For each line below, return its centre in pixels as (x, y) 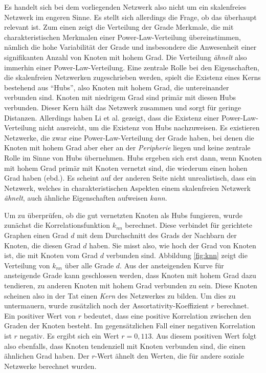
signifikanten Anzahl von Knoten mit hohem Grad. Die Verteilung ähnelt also (126, 57)
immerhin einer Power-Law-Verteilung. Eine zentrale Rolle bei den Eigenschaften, (132, 67)
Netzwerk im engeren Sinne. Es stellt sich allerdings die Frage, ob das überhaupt (130, 17)
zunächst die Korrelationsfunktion (57, 225)
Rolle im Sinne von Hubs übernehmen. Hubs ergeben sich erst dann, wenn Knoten (133, 157)
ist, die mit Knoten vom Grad (51, 255)
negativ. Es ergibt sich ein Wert (69, 336)
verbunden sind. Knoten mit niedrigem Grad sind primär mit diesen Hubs (120, 97)
